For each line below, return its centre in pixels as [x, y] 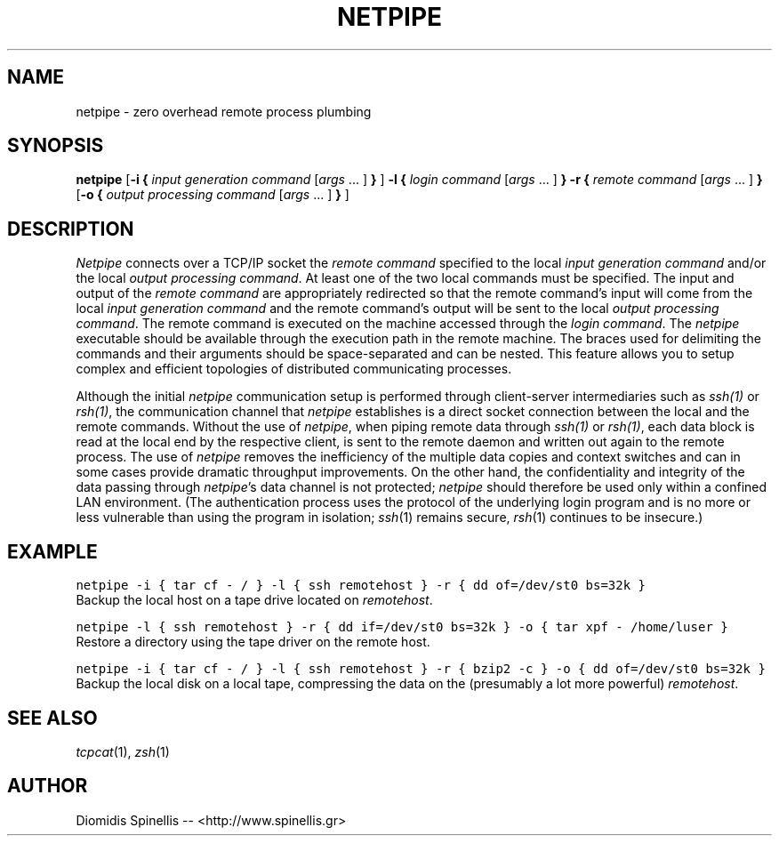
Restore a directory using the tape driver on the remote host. [253, 642]
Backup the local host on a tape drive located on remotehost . [254, 600]
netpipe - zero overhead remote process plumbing [224, 111]
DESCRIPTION [71, 229]
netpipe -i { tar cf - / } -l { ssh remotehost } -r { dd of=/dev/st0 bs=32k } [361, 586]
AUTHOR [48, 786]
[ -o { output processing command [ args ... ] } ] [213, 195]
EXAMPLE [52, 551]
